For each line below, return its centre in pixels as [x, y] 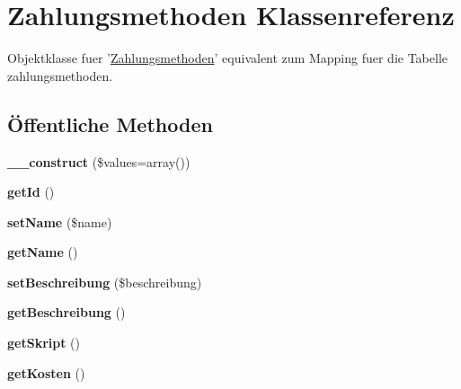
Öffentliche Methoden [110, 124]
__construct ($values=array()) [99, 161]
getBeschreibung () [66, 312]
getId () [31, 192]
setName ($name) [60, 221]
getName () [43, 252]
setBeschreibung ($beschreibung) [105, 282]
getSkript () [44, 343]
